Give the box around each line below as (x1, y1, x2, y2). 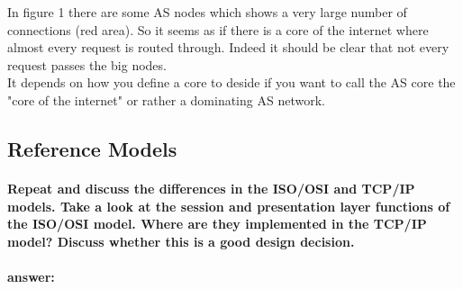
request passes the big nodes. (7, 55, 167, 74)
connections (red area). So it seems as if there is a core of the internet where (7, 20, 429, 39)
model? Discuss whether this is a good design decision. (7, 231, 355, 250)
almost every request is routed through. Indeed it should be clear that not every (7, 38, 449, 57)
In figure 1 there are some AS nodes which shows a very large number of (7, 3, 407, 21)
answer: (7, 266, 55, 285)
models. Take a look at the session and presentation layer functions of (7, 196, 450, 215)
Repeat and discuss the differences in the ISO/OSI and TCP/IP (7, 178, 415, 197)
